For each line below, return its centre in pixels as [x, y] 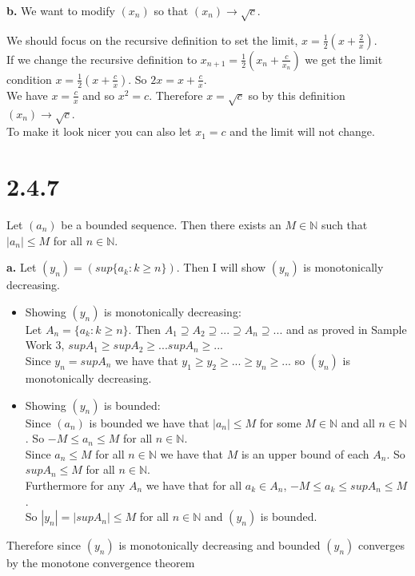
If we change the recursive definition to [102, 59]
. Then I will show [221, 267]
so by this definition [297, 95]
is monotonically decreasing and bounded [219, 545]
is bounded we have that [149, 422]
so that [171, 10]
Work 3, [45, 345]
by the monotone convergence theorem [101, 563]
